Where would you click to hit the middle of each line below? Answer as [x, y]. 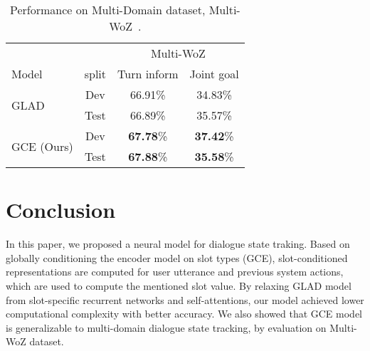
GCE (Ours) [42, 146]
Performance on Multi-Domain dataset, [107, 10]
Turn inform [148, 74]
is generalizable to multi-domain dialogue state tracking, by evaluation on [166, 327]
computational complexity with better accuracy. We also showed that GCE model [184, 314]
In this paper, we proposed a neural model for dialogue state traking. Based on [178, 244]
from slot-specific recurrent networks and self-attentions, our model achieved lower [185, 299]
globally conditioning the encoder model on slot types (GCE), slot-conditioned [177, 257]
